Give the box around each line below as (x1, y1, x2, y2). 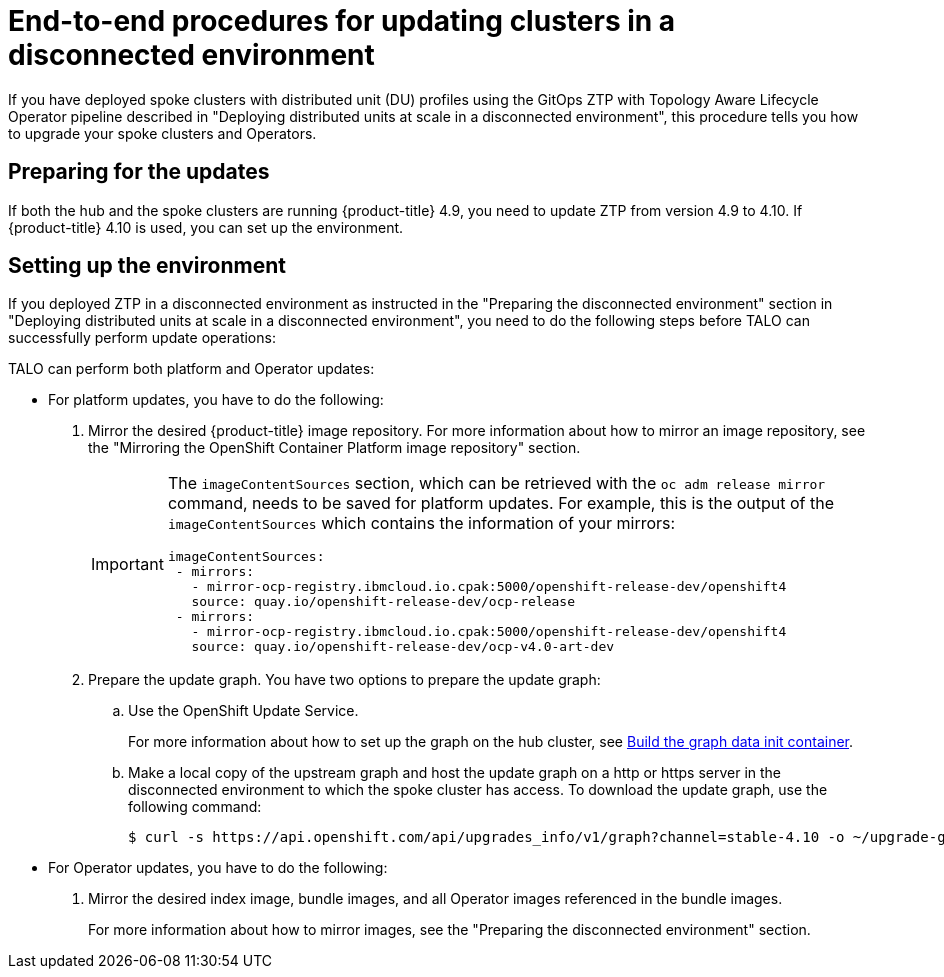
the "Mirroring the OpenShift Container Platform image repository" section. (88, 439, 581, 457)
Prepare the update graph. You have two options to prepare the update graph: (88, 671, 601, 689)
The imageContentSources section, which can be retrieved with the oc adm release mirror (167, 473, 826, 494)
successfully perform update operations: (8, 329, 276, 347)
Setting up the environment (8, 253, 286, 279)
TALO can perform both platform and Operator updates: (8, 360, 375, 378)
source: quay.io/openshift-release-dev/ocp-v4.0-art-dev (191, 639, 615, 655)
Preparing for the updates (8, 159, 270, 185)
